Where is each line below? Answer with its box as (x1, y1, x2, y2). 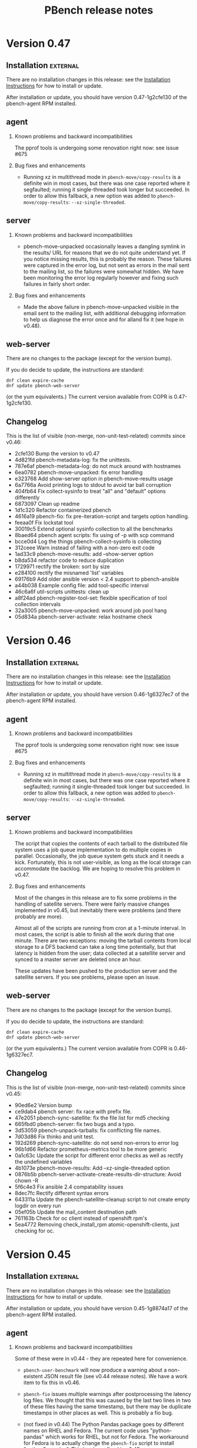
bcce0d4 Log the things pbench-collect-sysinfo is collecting (14, 538, 162, 545)
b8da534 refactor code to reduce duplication (14, 557, 125, 564)
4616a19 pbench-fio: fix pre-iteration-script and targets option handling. (14, 513, 189, 520)
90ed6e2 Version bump (14, 1101, 72, 1108)
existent (23, 1373, 43, 1380)
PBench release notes (44, 4, 153, 17)
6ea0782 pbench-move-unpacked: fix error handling (14, 469, 143, 476)
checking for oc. (14, 1227, 55, 1234)
